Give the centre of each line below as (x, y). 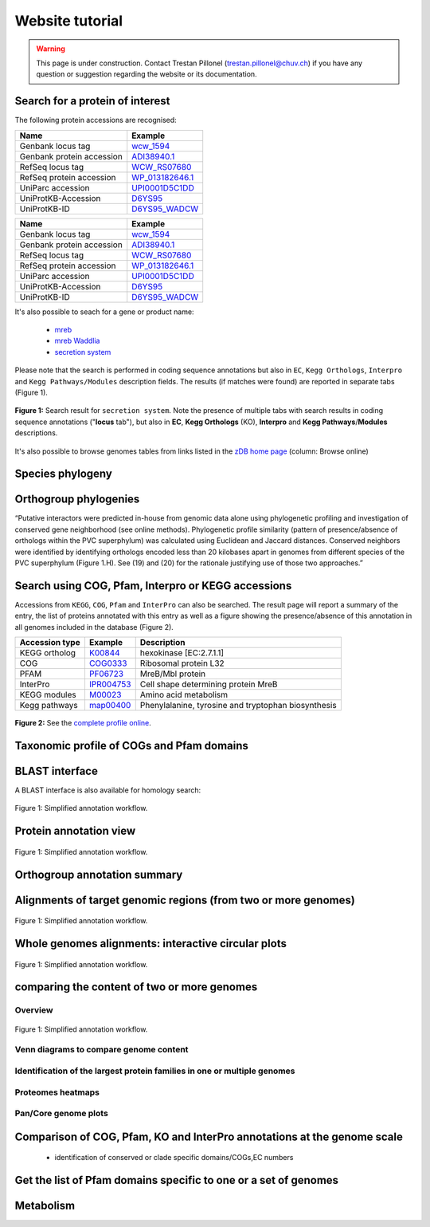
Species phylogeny (64, 474)
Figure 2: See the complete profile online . (83, 723)
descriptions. (36, 433)
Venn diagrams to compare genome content (102, 1050)
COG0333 (108, 663)
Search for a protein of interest (92, 101)
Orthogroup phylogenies (77, 499)
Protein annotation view (75, 831)
